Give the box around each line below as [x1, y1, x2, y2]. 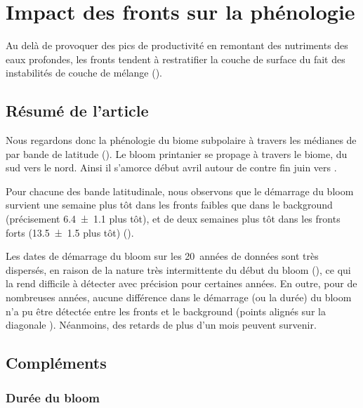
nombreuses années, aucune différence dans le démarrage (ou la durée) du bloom [6, 290, 352, 305]
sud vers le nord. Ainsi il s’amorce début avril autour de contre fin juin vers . [6, 160, 337, 175]
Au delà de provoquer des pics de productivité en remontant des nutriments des [6, 38, 348, 53]
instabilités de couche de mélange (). [6, 65, 162, 80]
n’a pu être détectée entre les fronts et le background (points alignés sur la [6, 303, 326, 318]
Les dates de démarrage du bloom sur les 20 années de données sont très [6, 249, 319, 263]
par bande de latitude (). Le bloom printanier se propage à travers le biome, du [6, 146, 348, 161]
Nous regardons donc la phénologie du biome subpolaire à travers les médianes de [6, 133, 357, 147]
